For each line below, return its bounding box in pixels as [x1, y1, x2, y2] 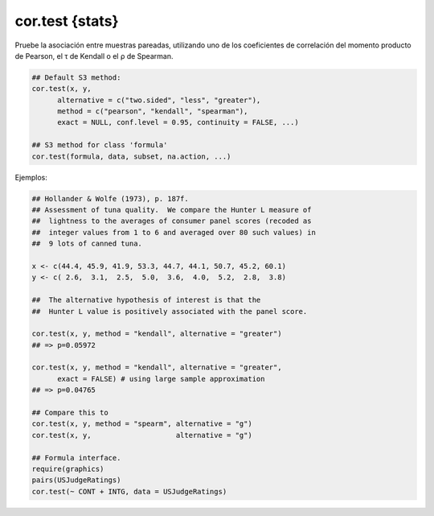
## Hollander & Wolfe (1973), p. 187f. [31, 194, 189, 203]
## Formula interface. [31, 453, 121, 462]
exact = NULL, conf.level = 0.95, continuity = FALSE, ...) [57, 118, 299, 127]
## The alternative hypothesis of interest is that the [31, 295, 261, 305]
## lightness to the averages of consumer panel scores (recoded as [31, 217, 312, 225]
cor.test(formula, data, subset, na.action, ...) [31, 151, 231, 161]
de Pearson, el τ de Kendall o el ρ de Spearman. [14, 51, 174, 60]
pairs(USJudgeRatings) [31, 476, 121, 485]
